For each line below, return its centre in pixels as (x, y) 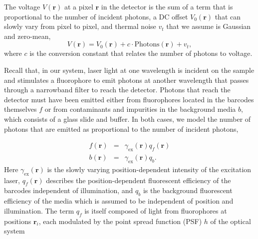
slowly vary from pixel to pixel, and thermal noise (80, 26)
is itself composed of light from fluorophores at (156, 210)
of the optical (231, 221)
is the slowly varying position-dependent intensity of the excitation (149, 169)
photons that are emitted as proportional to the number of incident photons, (121, 128)
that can (228, 16)
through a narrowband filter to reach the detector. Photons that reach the (117, 90)
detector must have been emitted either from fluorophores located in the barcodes (129, 99)
